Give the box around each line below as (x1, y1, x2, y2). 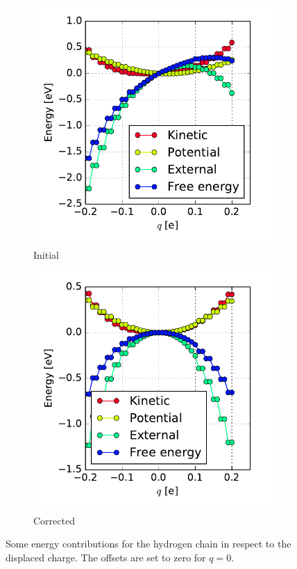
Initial (33, 247, 59, 262)
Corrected (33, 513, 75, 527)
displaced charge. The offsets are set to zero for (6, 550, 206, 564)
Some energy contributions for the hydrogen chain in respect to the (6, 536, 291, 551)
